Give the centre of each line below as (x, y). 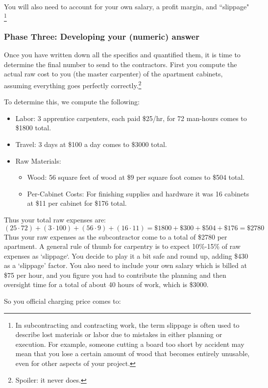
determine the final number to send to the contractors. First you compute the (121, 64)
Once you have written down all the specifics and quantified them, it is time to (122, 55)
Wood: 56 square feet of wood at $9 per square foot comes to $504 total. (136, 177)
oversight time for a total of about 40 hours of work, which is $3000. (106, 284)
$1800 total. (33, 128)
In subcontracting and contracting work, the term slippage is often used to (127, 325)
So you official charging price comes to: (62, 301)
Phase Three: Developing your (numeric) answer (102, 36)
